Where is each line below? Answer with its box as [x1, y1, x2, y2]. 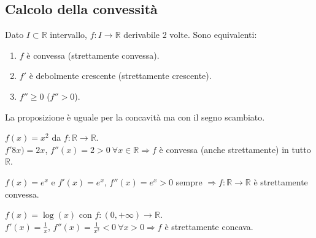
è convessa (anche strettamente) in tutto [159, 143, 311, 155]
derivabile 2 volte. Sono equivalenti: [123, 28, 257, 41]
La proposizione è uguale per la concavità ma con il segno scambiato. [5, 110, 265, 123]
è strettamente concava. [164, 220, 253, 232]
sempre [175, 175, 202, 188]
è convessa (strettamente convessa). [26, 48, 160, 61]
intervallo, [50, 28, 87, 41]
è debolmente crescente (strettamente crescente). [29, 69, 212, 82]
